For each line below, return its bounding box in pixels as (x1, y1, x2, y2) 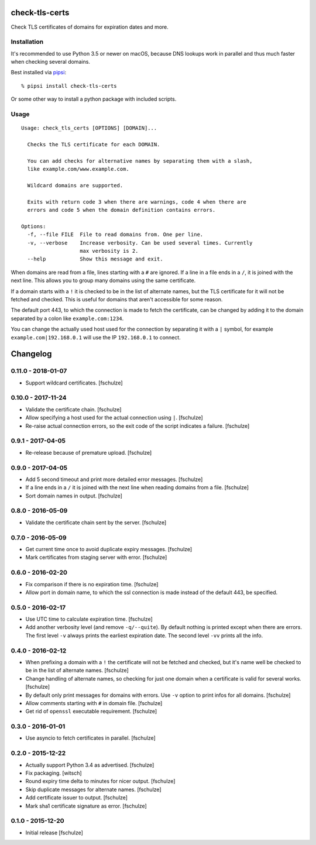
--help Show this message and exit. (27, 256, 163, 263)
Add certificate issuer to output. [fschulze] (25, 794, 128, 801)
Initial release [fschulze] (25, 829, 83, 836)
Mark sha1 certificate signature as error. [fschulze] (25, 802, 147, 809)
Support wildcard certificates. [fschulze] (25, 379, 123, 386)
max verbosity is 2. (80, 248, 139, 255)
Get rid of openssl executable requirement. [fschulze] (25, 708, 157, 715)
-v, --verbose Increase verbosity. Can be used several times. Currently (27, 239, 253, 246)
